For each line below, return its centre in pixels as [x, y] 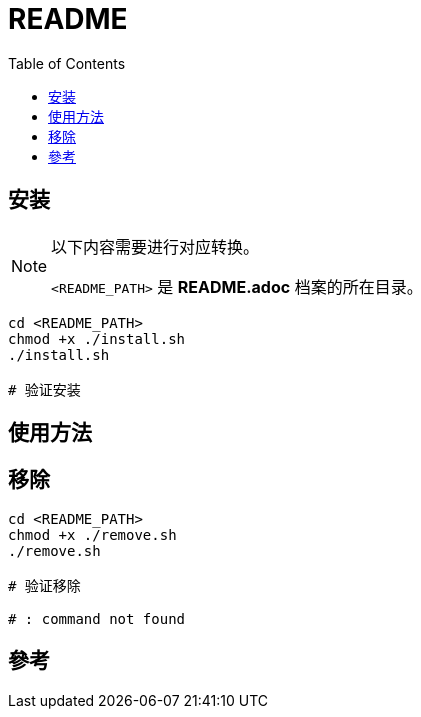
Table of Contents [67, 63]
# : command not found [97, 618]
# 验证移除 [44, 585]
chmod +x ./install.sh [97, 338]
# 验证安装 [44, 389]
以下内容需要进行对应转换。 [155, 246]
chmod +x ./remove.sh [92, 534]
